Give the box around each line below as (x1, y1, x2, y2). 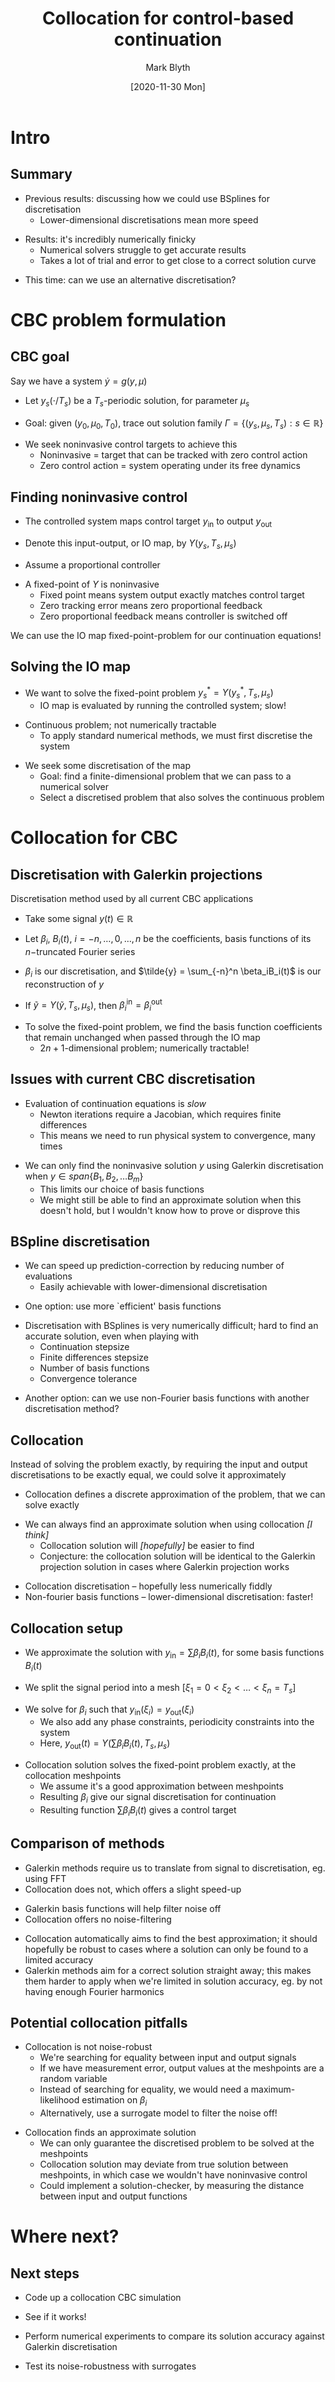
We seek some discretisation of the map (24, 760, 191, 772)
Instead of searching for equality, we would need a (39, 2083, 249, 2096)
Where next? (10, 2225, 120, 2248)
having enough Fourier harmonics (24, 1985, 165, 1997)
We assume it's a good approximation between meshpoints (39, 1780, 284, 1792)
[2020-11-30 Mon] (130, 80, 206, 92)
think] (24, 1529, 50, 1541)
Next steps (10, 2265, 80, 2282)
